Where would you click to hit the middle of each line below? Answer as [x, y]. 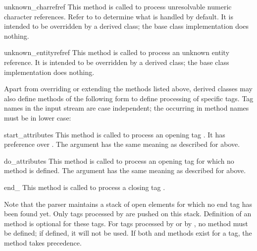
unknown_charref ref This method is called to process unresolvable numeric [118, 6]
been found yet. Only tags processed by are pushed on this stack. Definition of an [128, 214]
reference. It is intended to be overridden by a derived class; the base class [117, 62]
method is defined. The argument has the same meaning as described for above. [125, 170]
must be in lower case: [38, 117]
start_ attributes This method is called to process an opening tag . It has [115, 134]
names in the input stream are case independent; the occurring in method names [127, 108]
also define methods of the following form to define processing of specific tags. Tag [129, 98]
